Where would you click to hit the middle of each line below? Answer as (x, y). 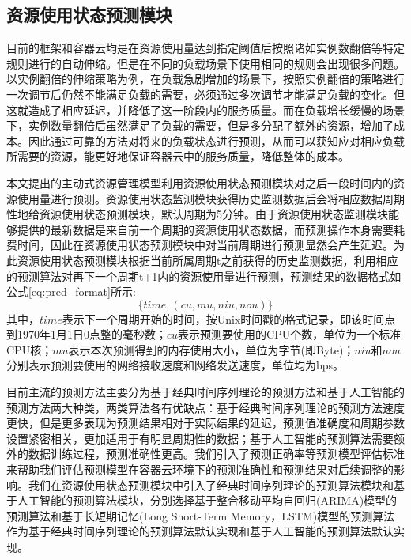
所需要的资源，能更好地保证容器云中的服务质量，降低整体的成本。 (178, 156)
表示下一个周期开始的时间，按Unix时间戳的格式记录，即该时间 (223, 318)
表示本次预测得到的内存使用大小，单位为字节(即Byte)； (211, 349)
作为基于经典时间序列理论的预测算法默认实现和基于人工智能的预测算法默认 (200, 531)
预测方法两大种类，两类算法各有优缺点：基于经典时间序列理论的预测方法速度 (205, 407)
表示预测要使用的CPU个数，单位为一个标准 (290, 334)
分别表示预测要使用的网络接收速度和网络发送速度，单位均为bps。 (175, 365)
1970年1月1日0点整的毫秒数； (92, 334)
